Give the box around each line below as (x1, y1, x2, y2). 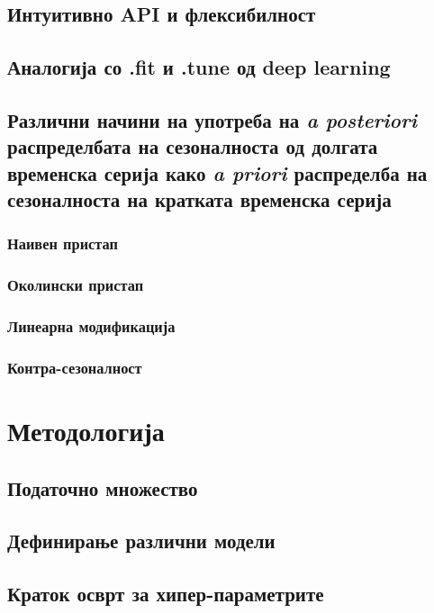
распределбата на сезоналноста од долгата (7, 132, 378, 160)
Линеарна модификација (7, 315, 176, 338)
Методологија (7, 412, 165, 449)
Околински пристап (7, 274, 144, 296)
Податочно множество (7, 473, 198, 501)
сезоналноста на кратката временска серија (7, 185, 392, 213)
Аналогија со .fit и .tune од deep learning (7, 53, 391, 81)
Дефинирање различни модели (7, 527, 276, 554)
